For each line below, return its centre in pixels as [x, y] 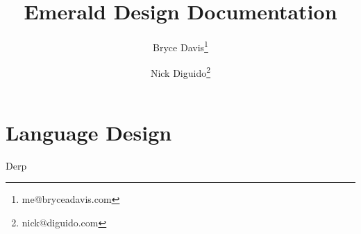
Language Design [89, 132]
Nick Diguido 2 [180, 72]
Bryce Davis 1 [180, 46]
